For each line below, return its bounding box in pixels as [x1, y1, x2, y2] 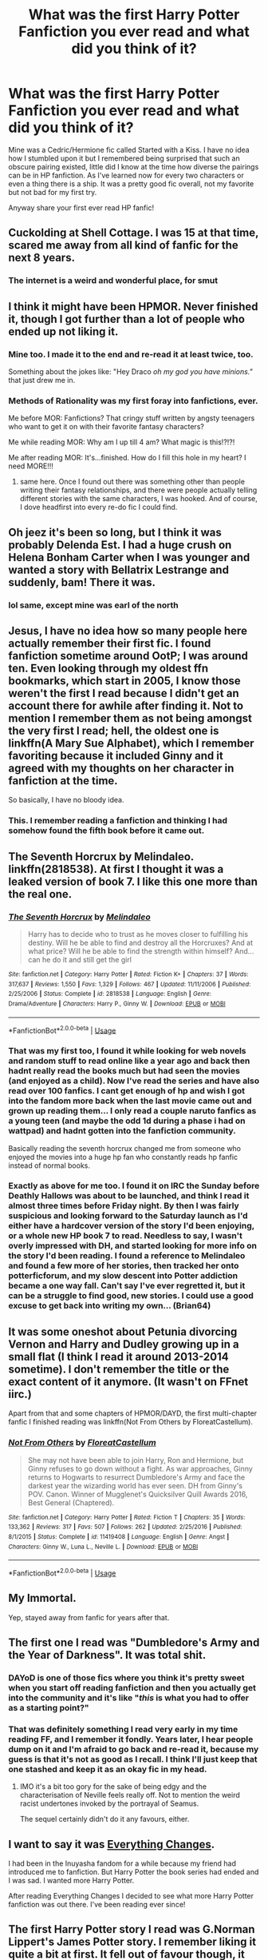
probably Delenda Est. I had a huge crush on [8, 538, 232, 552]
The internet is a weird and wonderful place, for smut [8, 275, 218, 286]
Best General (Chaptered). [27, 1497, 115, 1508]
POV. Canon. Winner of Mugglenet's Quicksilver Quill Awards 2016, [27, 1489, 248, 1499]
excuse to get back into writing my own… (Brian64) [8, 1301, 211, 1312]
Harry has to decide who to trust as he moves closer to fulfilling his [27, 929, 249, 938]
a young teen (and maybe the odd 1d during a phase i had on [8, 1115, 246, 1126]
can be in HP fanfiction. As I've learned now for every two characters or [8, 170, 245, 180]
